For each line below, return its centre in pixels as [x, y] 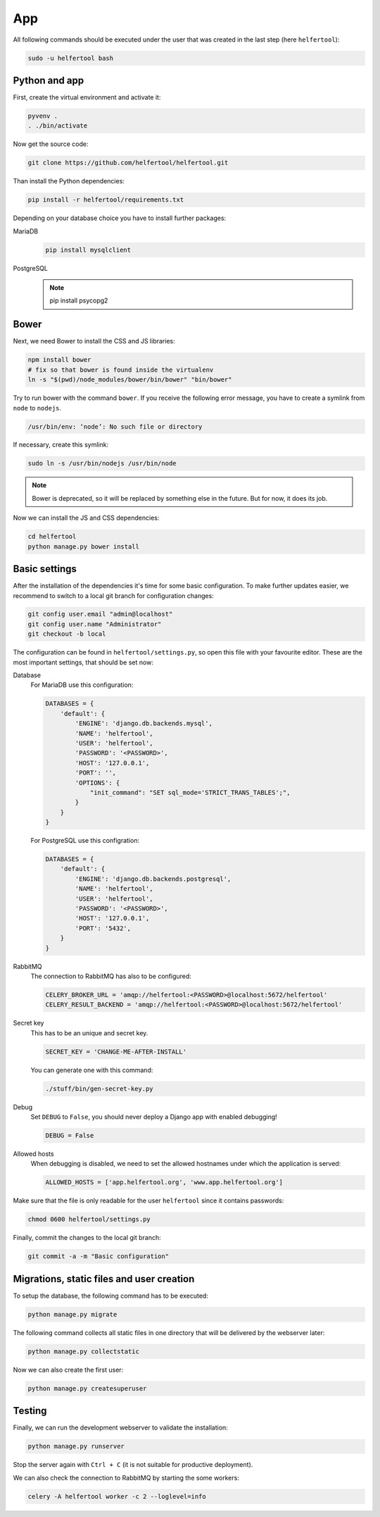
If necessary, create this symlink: [61, 445]
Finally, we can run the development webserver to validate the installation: [120, 1427]
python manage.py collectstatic [84, 1351]
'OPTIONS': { [97, 782]
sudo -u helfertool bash [71, 58]
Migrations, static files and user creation [104, 1279]
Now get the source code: [51, 144]
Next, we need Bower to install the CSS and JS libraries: [94, 341]
